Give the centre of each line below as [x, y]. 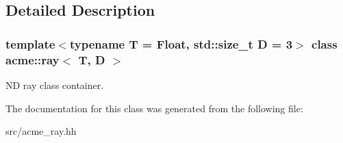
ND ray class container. [55, 84]
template [30, 43]
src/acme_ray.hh [41, 131]
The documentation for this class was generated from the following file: [154, 108]
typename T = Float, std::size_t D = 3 [181, 43]
